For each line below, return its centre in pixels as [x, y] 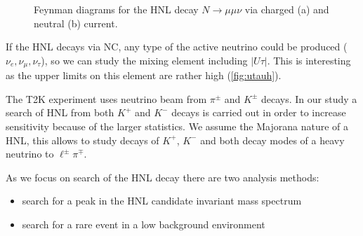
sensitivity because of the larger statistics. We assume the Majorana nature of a [177, 126]
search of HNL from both [60, 112]
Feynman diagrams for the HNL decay [116, 9]
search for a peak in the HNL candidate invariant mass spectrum [162, 201]
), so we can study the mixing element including [144, 60]
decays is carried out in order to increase [259, 112]
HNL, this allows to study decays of [82, 140]
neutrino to [30, 154]
